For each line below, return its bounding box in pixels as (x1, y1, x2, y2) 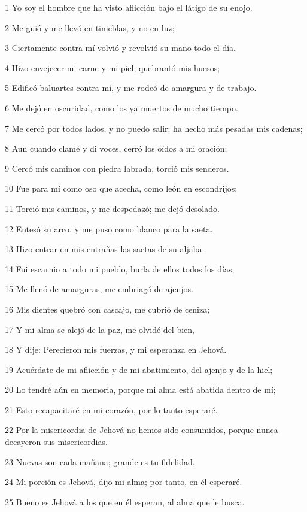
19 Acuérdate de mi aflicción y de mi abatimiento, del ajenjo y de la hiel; (5, 363, 273, 375)
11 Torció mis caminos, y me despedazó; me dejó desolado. (5, 202, 220, 214)
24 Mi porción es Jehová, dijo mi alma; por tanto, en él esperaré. (5, 475, 242, 488)
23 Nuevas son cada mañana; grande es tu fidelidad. (5, 455, 195, 468)
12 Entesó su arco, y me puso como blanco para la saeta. (5, 222, 213, 235)
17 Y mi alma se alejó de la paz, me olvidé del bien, (5, 323, 194, 335)
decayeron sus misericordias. (5, 435, 108, 448)
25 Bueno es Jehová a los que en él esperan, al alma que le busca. (5, 495, 245, 508)
